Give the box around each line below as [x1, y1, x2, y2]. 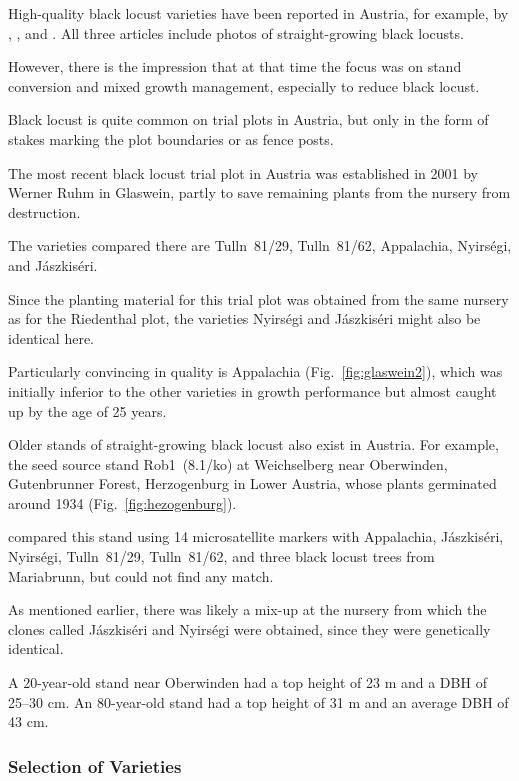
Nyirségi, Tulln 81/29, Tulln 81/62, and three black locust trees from [8, 546, 435, 567]
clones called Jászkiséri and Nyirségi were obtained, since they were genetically [8, 618, 491, 639]
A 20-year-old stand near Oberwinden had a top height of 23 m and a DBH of [8, 672, 487, 693]
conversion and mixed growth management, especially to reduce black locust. [8, 75, 480, 96]
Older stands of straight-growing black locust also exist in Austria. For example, [8, 434, 499, 455]
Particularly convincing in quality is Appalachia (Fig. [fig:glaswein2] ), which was [8, 361, 503, 382]
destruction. [8, 201, 81, 222]
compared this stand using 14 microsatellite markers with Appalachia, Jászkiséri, [8, 526, 504, 547]
